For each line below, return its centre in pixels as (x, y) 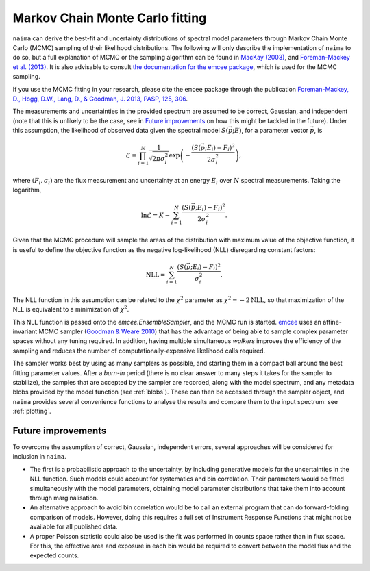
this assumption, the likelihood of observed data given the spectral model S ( (121, 131)
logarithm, (27, 190)
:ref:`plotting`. (32, 411)
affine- (332, 322)
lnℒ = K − (156, 215)
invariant (25, 331)
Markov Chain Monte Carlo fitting (110, 18)
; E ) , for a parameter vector (270, 131)
